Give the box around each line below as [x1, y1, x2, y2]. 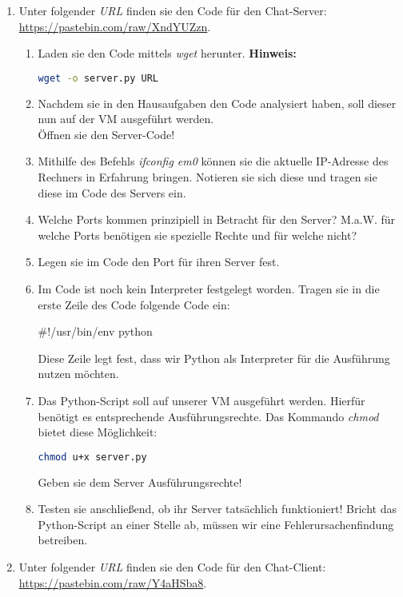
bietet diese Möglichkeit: [38, 424, 158, 440]
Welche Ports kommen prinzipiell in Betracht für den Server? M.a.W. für [38, 211, 396, 228]
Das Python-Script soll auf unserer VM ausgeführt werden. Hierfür [38, 392, 365, 408]
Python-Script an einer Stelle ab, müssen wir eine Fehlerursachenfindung [38, 515, 394, 532]
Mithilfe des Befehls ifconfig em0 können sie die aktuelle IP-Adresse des [38, 153, 389, 169]
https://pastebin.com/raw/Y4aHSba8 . [18, 574, 207, 591]
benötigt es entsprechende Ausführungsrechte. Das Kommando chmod [38, 408, 379, 424]
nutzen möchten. [38, 365, 119, 382]
